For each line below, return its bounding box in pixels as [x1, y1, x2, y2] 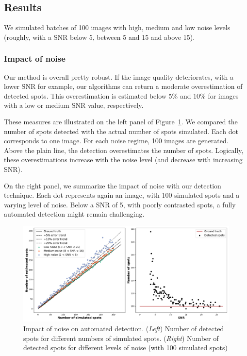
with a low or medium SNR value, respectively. [4, 100, 144, 110]
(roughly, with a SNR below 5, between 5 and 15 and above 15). [4, 32, 195, 42]
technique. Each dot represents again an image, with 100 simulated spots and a [4, 190, 240, 200]
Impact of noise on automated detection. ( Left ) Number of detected [23, 323, 224, 334]
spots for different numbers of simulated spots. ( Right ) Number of [23, 333, 219, 343]
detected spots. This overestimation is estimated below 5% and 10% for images [4, 90, 239, 101]
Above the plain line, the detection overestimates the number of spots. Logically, [4, 145, 244, 155]
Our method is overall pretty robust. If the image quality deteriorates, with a [4, 71, 233, 82]
